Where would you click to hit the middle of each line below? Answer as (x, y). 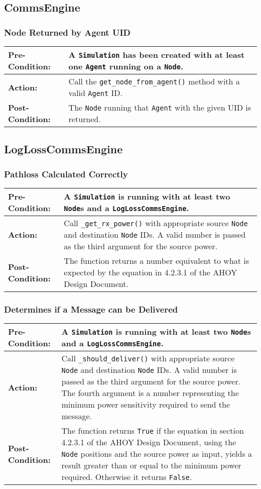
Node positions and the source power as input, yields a (157, 454)
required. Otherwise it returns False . (127, 477)
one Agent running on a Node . (126, 66)
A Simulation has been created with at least (157, 55)
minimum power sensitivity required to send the (146, 405)
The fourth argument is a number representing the (150, 393)
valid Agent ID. (95, 93)
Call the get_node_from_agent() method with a (154, 81)
